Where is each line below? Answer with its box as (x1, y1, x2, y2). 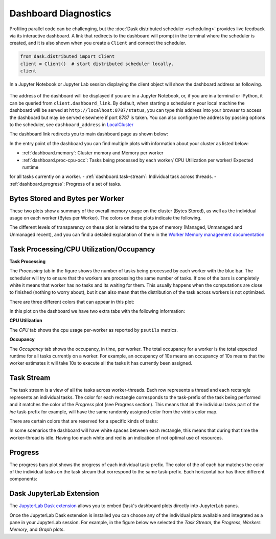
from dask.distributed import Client (20, 54, 115, 59)
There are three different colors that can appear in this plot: (9, 298, 135, 305)
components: (9, 476, 38, 482)
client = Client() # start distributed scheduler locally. (20, 61, 174, 67)
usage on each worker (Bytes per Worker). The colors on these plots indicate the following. (9, 215, 202, 221)
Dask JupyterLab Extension (9, 489, 100, 498)
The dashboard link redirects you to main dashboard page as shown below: (9, 131, 168, 137)
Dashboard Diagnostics (9, 8, 111, 19)
